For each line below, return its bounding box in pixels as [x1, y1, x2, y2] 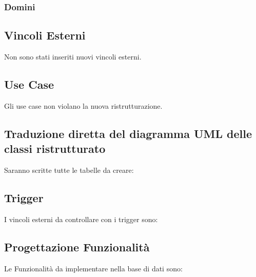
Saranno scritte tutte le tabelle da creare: [4, 165, 134, 175]
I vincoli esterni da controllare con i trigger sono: [4, 213, 158, 224]
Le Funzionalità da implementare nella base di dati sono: [4, 263, 183, 273]
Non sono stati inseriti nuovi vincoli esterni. [4, 51, 142, 62]
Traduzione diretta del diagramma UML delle [4, 125, 252, 141]
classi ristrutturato [4, 141, 106, 156]
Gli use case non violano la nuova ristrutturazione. [4, 100, 163, 111]
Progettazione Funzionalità [4, 239, 150, 254]
